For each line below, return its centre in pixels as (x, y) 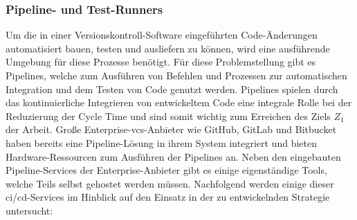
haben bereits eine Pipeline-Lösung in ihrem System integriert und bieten (161, 142)
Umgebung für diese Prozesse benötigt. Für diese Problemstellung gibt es (161, 62)
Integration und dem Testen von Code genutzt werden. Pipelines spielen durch (172, 89)
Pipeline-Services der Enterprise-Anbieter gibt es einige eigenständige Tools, (166, 170)
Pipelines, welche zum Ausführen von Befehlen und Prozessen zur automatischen (176, 75)
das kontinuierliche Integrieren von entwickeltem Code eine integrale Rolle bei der (179, 102)
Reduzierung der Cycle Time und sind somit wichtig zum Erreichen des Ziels (168, 116)
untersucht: (29, 210)
